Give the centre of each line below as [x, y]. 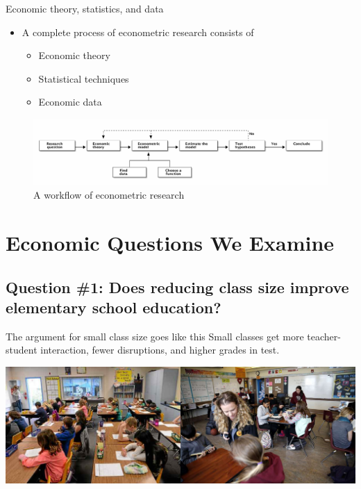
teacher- [324, 336]
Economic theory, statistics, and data [85, 8]
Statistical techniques [84, 78]
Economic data [70, 102]
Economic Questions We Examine [170, 242]
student [22, 350]
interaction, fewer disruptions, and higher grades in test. [160, 350]
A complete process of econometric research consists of [138, 32]
